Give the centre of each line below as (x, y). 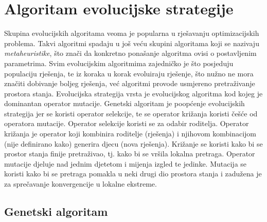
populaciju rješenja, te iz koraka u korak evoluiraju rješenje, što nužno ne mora (129, 73)
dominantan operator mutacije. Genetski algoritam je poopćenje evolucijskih (124, 103)
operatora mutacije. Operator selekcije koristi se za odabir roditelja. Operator (127, 123)
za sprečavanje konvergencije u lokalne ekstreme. (81, 184)
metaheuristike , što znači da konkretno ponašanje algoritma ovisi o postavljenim (130, 53)
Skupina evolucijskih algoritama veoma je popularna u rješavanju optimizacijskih (132, 33)
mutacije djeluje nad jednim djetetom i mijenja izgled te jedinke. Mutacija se (126, 163)
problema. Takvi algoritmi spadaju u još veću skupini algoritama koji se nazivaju (132, 43)
